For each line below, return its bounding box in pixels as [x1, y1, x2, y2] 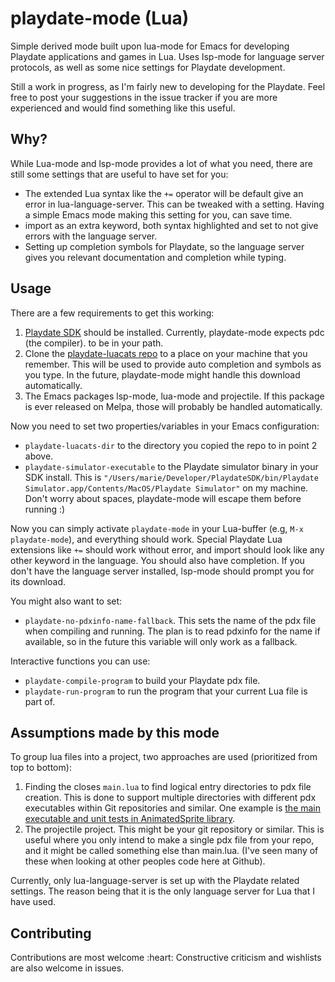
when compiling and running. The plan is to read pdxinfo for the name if [24, 625, 321, 637]
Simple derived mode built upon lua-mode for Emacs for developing [10, 40, 290, 52]
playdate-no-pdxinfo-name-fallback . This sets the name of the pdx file [24, 614, 317, 626]
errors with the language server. [24, 230, 158, 242]
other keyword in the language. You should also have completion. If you [10, 554, 305, 566]
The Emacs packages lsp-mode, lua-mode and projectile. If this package [24, 390, 325, 402]
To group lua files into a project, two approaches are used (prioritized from [10, 751, 318, 763]
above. [24, 450, 54, 462]
